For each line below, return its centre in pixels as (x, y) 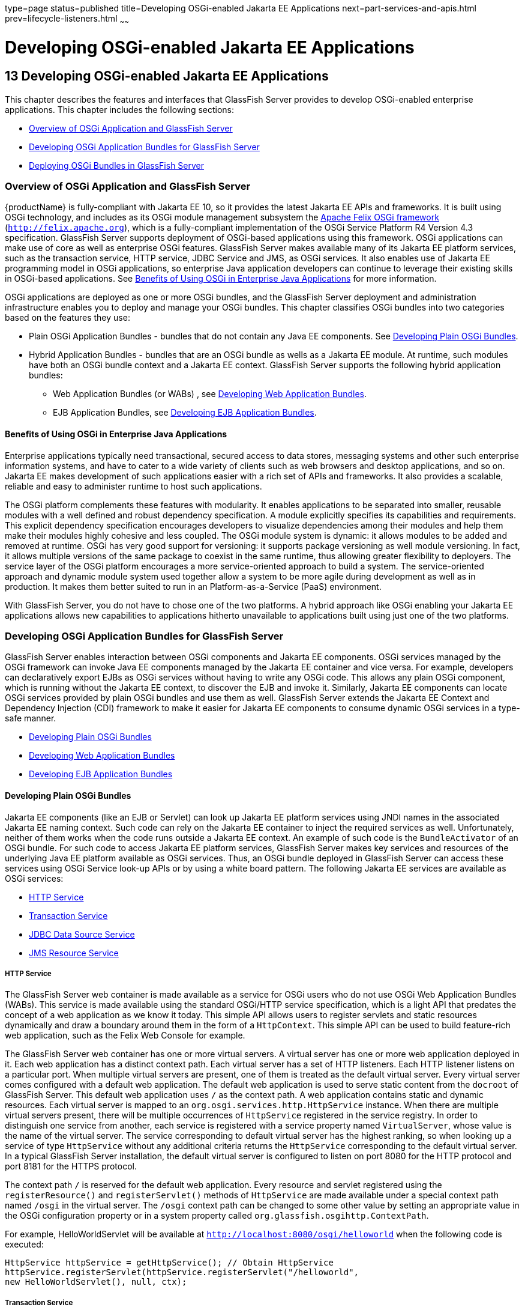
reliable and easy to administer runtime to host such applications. (133, 486)
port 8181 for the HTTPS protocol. (71, 1166)
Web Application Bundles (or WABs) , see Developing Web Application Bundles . (210, 394)
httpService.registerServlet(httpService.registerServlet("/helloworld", (182, 1272)
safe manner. (31, 718)
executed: (24, 1245)
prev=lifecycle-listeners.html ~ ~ (67, 20)
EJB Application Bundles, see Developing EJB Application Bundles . (185, 413)
